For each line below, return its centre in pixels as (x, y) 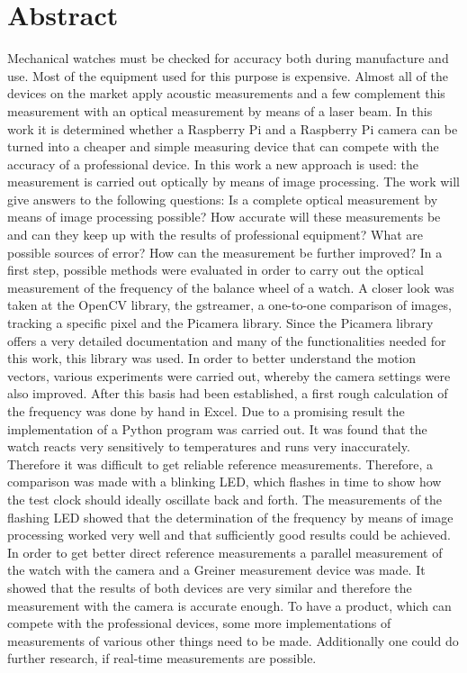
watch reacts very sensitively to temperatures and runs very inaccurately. (209, 446)
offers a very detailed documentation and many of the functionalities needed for (227, 340)
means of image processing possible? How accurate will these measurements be (224, 217)
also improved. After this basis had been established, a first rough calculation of (228, 393)
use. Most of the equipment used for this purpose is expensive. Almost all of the (228, 75)
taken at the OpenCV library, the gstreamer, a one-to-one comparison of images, (229, 305)
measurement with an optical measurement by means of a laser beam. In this (220, 110)
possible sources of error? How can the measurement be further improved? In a (225, 252)
